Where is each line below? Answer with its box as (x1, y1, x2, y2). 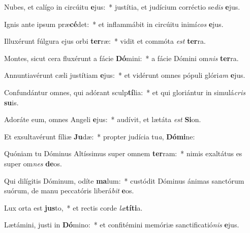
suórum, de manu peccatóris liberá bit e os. (4, 185, 134, 196)
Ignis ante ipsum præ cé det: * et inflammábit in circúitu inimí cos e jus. (4, 18, 224, 29)
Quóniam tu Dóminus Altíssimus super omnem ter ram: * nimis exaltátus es (4, 148, 242, 159)
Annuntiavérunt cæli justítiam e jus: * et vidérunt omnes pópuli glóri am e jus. (4, 70, 245, 80)
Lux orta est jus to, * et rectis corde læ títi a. (4, 202, 143, 213)
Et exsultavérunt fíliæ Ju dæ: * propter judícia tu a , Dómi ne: (4, 131, 195, 141)
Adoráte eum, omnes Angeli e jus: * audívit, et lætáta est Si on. (4, 114, 201, 125)
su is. (4, 97, 19, 107)
